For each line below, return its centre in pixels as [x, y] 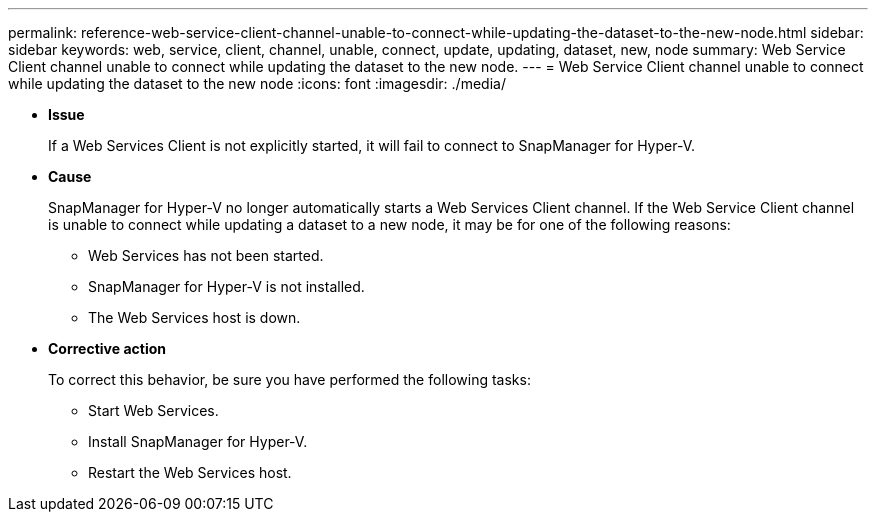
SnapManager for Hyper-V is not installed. [226, 286]
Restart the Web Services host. [190, 472]
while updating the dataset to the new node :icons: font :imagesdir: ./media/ [257, 83]
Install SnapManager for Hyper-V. [198, 441]
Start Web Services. [153, 410]
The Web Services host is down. [194, 317]
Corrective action [107, 348]
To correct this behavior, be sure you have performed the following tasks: [289, 379]
